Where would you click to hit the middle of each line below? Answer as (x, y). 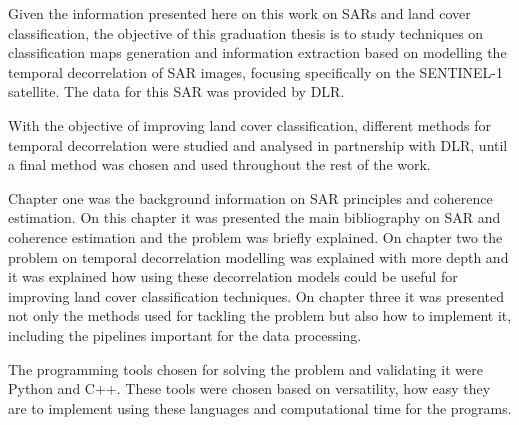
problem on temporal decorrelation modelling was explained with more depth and (258, 256)
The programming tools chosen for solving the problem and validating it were (245, 368)
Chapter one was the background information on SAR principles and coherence (250, 197)
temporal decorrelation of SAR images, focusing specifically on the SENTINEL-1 (256, 71)
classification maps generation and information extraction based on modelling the (257, 52)
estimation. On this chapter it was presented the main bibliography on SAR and (254, 217)
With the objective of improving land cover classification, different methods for (250, 124)
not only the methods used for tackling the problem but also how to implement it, (260, 315)
